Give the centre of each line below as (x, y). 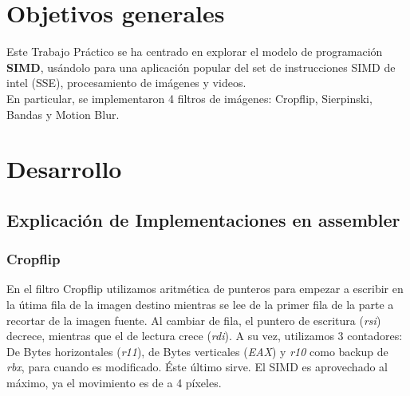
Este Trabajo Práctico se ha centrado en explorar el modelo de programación (195, 51)
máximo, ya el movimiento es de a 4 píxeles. (114, 383)
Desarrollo (64, 169)
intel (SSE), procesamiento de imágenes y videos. (126, 83)
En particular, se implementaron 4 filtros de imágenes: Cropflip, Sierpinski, (189, 98)
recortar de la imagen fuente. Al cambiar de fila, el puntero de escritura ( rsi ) (194, 320)
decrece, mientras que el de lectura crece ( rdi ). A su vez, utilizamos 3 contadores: (205, 336)
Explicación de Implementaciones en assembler (203, 219)
